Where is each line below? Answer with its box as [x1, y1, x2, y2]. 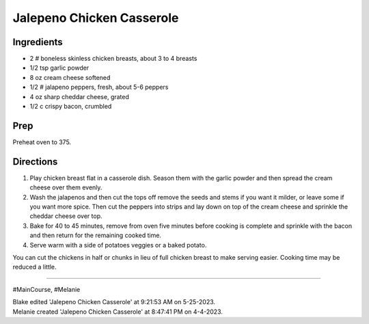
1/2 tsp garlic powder [29, 64, 90, 72]
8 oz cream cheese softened [29, 73, 111, 81]
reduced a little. [12, 263, 57, 271]
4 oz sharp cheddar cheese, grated [29, 92, 130, 100]
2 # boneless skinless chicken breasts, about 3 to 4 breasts [29, 55, 197, 63]
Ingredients [12, 36, 63, 48]
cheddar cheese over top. [29, 212, 102, 220]
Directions [12, 156, 58, 167]
